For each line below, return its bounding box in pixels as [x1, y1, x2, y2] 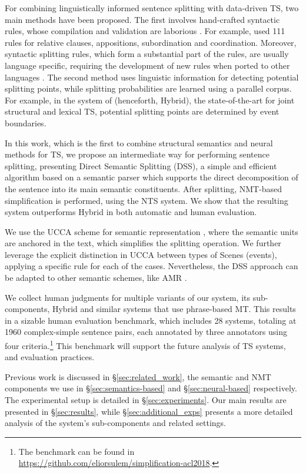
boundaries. [5, 116, 46, 129]
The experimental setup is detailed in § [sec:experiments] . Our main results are [5, 394, 287, 406]
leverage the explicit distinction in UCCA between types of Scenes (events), [5, 248, 277, 260]
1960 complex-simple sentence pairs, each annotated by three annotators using [5, 326, 287, 338]
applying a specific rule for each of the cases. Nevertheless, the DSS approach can [5, 260, 298, 272]
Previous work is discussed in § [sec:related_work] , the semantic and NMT [5, 370, 271, 383]
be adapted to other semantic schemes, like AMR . [5, 271, 187, 284]
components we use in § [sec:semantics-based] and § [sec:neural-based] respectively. [5, 382, 297, 394]
